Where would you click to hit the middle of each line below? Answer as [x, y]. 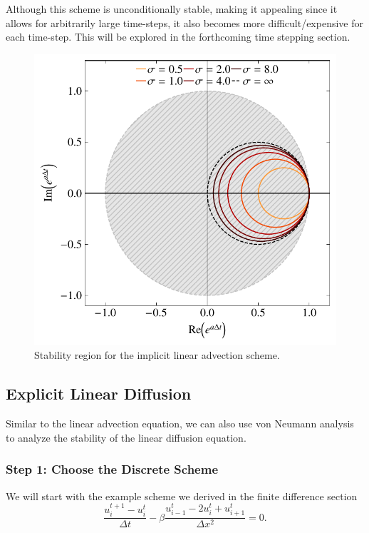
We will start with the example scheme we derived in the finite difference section [182, 496]
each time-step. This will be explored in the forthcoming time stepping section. [178, 37]
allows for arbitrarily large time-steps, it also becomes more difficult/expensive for [184, 22]
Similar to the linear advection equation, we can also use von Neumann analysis [180, 423]
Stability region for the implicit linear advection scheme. [157, 355]
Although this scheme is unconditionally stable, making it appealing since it [172, 9]
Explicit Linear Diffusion [99, 394]
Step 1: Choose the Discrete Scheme [112, 469]
